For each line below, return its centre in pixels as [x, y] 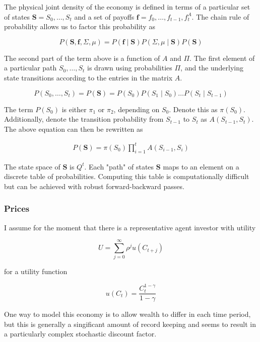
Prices [17, 208]
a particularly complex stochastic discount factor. [80, 334]
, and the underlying [212, 68]
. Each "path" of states [119, 166]
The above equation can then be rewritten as [74, 129]
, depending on [137, 109]
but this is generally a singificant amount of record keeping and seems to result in [130, 324]
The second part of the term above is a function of [82, 58]
